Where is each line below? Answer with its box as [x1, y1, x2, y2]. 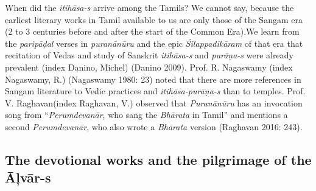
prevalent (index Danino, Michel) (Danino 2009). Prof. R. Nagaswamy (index [5, 60, 293, 73]
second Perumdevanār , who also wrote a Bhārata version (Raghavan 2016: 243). [5, 120, 303, 133]
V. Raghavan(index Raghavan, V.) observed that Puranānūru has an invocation [5, 96, 303, 109]
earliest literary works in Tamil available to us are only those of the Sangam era [5, 13, 303, 26]
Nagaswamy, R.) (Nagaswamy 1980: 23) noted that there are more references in [5, 72, 301, 85]
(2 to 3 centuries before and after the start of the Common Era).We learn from [5, 25, 300, 38]
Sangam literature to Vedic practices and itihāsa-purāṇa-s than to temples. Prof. [5, 85, 306, 97]
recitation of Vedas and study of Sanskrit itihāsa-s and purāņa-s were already [5, 49, 293, 61]
